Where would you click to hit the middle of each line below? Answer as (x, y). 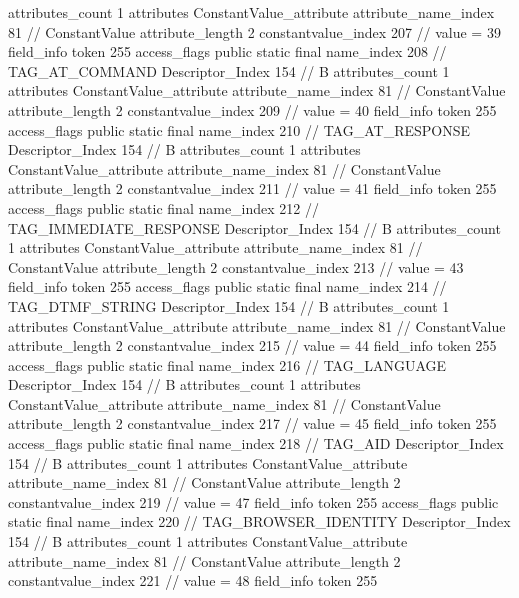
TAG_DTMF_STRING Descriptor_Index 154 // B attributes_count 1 (229, 305)
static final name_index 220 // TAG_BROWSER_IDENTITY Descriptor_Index (259, 521)
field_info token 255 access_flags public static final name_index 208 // (227, 51)
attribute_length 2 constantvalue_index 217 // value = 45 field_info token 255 (252, 423)
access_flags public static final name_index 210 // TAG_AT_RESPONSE (239, 129)
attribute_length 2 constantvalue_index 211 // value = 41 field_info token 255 (252, 188)
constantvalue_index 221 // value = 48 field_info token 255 (193, 580)
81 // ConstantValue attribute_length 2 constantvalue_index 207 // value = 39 (254, 31)
